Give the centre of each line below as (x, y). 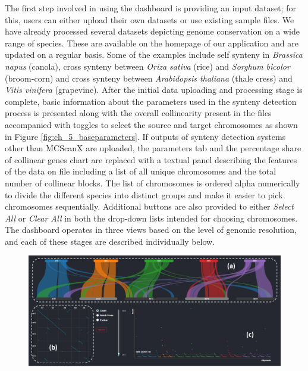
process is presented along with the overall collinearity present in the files (138, 113)
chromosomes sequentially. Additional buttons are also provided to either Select (149, 206)
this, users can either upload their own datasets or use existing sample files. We (150, 19)
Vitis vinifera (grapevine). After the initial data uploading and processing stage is (154, 90)
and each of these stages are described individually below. (110, 241)
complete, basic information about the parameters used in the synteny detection (151, 101)
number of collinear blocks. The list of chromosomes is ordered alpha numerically (153, 183)
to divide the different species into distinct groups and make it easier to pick (144, 194)
